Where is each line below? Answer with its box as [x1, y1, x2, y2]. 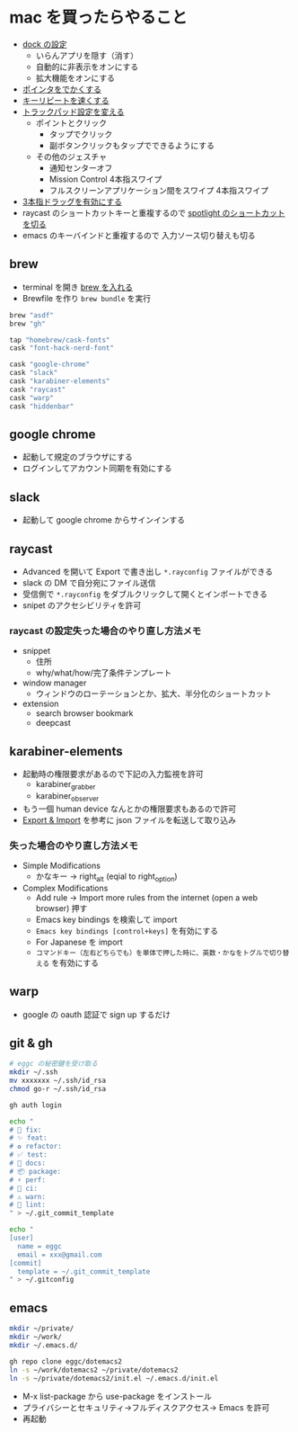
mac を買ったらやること [9, 7, 188, 28]
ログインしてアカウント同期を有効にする [22, 463, 172, 474]
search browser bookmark [35, 708, 134, 719]
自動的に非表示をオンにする [35, 61, 139, 72]
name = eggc [17, 1241, 63, 1250]
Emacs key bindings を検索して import [35, 914, 178, 925]
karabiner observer [35, 790, 100, 803]
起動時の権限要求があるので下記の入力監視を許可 [22, 769, 204, 780]
